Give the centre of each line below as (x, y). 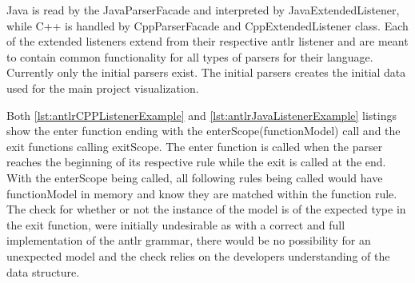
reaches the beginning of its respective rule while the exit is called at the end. (196, 162)
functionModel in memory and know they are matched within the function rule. (202, 193)
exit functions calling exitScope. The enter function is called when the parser (195, 146)
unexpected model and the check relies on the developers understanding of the (198, 255)
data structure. (43, 271)
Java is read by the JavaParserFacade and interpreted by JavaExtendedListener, (203, 10)
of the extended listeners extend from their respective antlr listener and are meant (207, 41)
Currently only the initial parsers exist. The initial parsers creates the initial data (206, 72)
